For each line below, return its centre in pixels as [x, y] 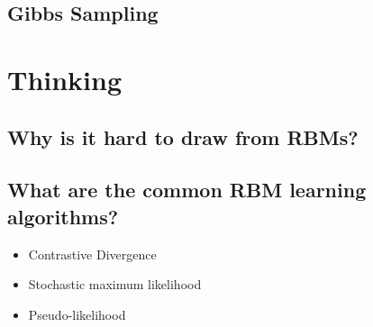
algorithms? [63, 216]
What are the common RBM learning [187, 190]
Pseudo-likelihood [77, 314]
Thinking [65, 79]
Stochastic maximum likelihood [115, 284]
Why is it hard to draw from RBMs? [183, 136]
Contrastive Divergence [92, 254]
